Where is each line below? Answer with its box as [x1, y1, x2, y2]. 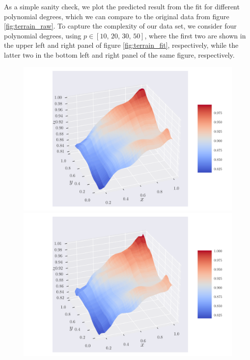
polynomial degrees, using [4, 30, 82, 40]
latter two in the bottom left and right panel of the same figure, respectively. [4, 49, 235, 60]
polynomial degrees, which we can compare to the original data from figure [4, 11, 229, 21]
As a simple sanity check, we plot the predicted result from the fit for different [4, 1, 240, 11]
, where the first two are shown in [144, 30, 246, 40]
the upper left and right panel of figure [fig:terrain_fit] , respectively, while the [4, 40, 239, 50]
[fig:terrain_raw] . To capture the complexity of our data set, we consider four [4, 21, 237, 31]
